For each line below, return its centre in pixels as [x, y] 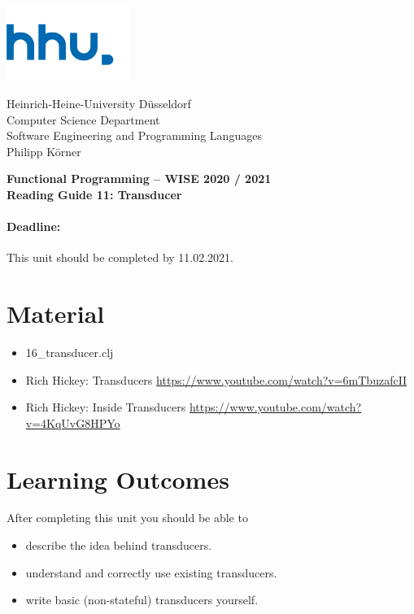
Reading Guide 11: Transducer [94, 194]
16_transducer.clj [70, 352]
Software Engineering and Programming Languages [134, 135]
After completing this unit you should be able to [127, 518]
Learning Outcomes [118, 479]
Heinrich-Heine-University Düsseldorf [99, 103]
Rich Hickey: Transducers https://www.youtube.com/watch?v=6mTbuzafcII [216, 379]
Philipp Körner [44, 151]
